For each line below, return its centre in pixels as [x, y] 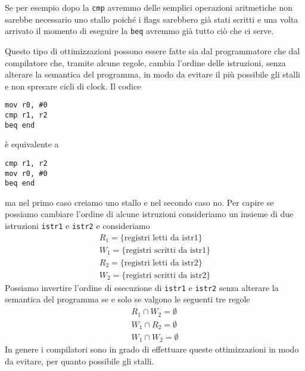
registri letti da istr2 [161, 263]
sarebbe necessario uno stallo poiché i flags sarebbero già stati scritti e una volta [152, 19]
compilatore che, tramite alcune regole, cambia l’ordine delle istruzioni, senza [145, 62]
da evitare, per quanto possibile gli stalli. [80, 361]
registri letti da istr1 [161, 238]
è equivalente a [32, 144]
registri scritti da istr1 [166, 250]
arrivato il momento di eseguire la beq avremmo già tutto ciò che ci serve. [139, 31]
